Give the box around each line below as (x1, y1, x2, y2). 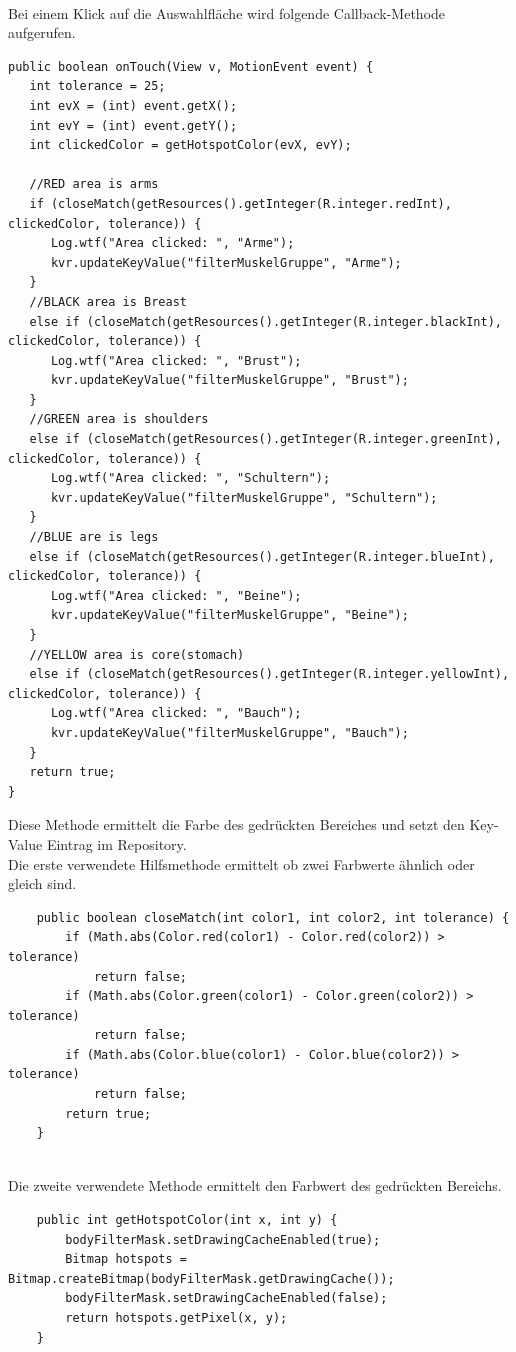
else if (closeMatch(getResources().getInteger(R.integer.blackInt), (29, 314, 502, 329)
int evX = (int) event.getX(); (29, 98, 238, 113)
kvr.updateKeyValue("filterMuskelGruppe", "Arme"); (50, 255, 402, 270)
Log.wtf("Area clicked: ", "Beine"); (50, 588, 302, 603)
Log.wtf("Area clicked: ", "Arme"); (50, 236, 295, 251)
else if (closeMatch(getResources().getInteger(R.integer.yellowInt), (29, 667, 510, 682)
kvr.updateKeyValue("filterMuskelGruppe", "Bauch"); (50, 725, 409, 740)
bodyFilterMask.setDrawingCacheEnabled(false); (65, 1291, 388, 1306)
